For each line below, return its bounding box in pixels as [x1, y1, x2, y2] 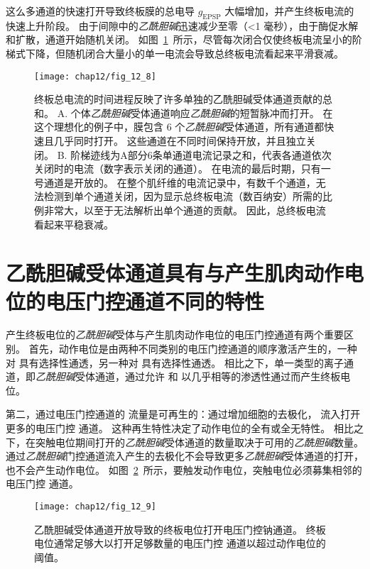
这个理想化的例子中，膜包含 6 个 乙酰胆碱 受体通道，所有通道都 [34, 119, 325, 134]
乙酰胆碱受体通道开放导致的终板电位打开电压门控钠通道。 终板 [34, 521, 326, 536]
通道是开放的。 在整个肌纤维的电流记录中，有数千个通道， [43, 175, 316, 189]
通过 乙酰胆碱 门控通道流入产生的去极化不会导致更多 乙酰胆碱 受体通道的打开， [6, 448, 364, 463]
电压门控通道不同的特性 [45, 286, 265, 315]
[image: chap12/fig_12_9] [34, 502, 156, 512]
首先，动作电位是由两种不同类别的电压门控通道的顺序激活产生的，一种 [28, 341, 357, 356]
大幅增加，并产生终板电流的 [224, 4, 354, 18]
